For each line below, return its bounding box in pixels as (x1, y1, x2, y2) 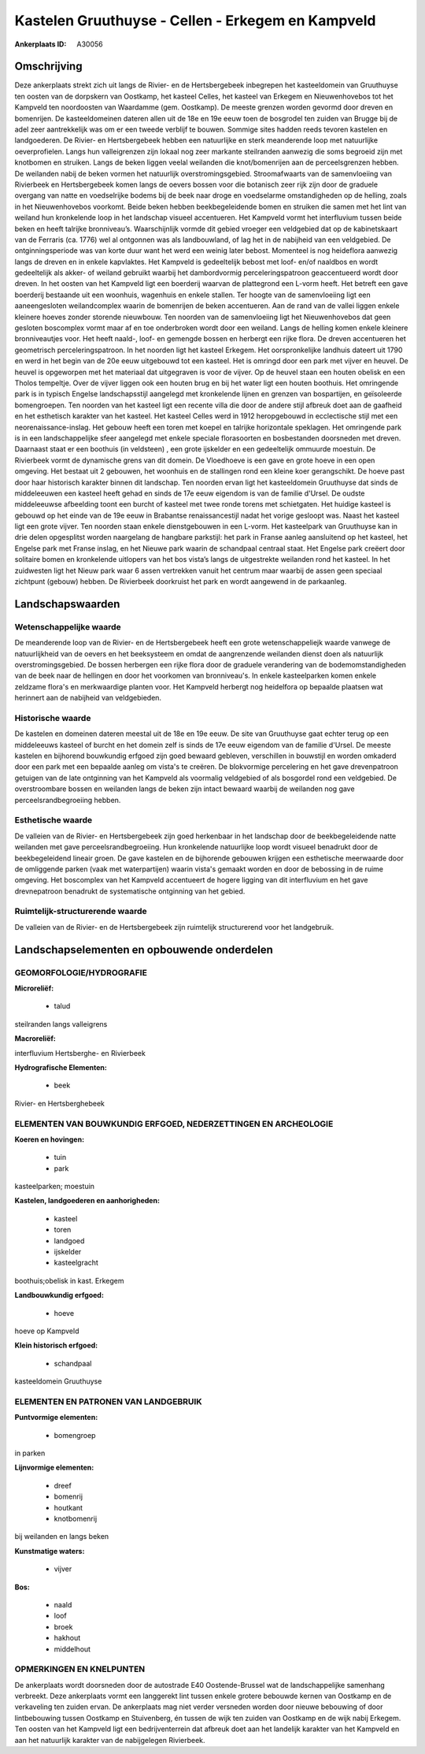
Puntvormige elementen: (14, 1413, 98, 1422)
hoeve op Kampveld (14, 1326, 79, 1336)
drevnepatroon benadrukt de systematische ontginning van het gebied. (14, 886, 246, 896)
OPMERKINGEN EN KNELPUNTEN (14, 1663, 146, 1674)
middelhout (54, 1644, 91, 1654)
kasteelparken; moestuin (14, 1182, 94, 1191)
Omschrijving (14, 60, 83, 73)
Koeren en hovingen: (14, 1135, 85, 1144)
